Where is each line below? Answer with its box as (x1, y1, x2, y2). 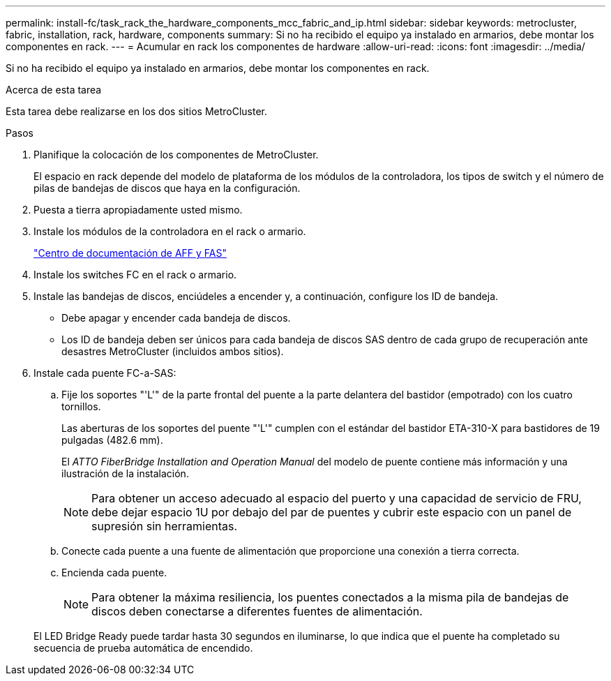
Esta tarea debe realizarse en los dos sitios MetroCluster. (6, 105, 268, 117)
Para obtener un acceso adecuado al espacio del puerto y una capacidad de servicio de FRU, (91, 491, 582, 505)
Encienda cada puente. (61, 567, 167, 578)
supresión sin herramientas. (91, 519, 238, 533)
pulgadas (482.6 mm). (61, 434, 163, 446)
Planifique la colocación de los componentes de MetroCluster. (33, 149, 319, 160)
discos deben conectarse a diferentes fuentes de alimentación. (91, 604, 423, 618)
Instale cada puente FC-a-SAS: (33, 367, 176, 379)
